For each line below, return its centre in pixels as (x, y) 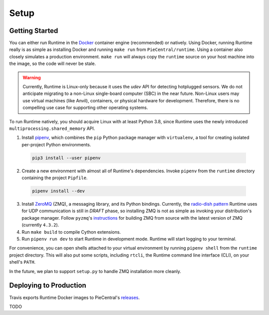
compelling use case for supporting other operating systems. (85, 108)
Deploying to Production (48, 285)
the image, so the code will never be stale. (53, 64)
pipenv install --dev (59, 191)
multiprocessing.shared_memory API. (52, 128)
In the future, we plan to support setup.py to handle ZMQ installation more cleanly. (95, 271)
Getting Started (34, 31)
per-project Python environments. (57, 144)
